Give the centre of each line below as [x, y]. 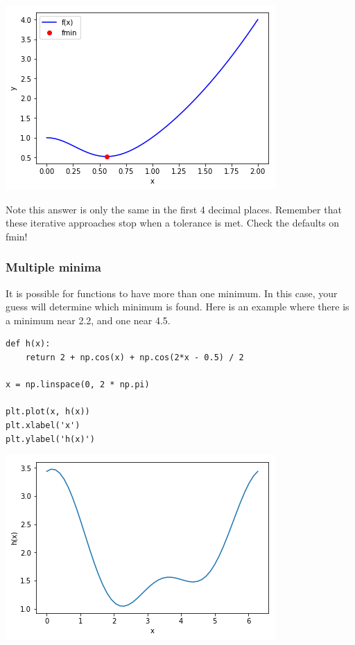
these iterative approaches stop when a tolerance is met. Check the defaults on [173, 223]
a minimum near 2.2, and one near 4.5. [88, 320]
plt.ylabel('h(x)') [50, 439]
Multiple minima [54, 267]
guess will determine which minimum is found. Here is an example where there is [177, 307]
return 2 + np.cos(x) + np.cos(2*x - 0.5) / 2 [135, 357]
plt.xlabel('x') [43, 425]
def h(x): [28, 344]
